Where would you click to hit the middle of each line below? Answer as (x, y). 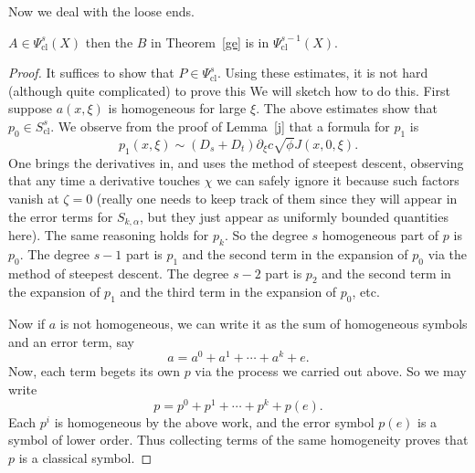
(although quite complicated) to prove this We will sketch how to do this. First (229, 90)
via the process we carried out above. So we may (331, 371)
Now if (27, 324)
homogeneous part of (380, 234)
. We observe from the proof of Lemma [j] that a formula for (220, 126)
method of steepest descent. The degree (119, 273)
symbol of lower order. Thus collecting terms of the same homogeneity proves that (238, 440)
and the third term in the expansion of (228, 292)
